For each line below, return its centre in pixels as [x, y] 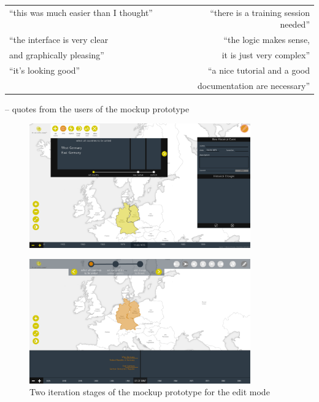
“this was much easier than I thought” [81, 12]
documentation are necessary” [254, 85]
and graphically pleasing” [57, 55]
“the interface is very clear [59, 40]
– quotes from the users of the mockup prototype [97, 108]
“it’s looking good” [45, 70]
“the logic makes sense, [267, 40]
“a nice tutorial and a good [259, 70]
